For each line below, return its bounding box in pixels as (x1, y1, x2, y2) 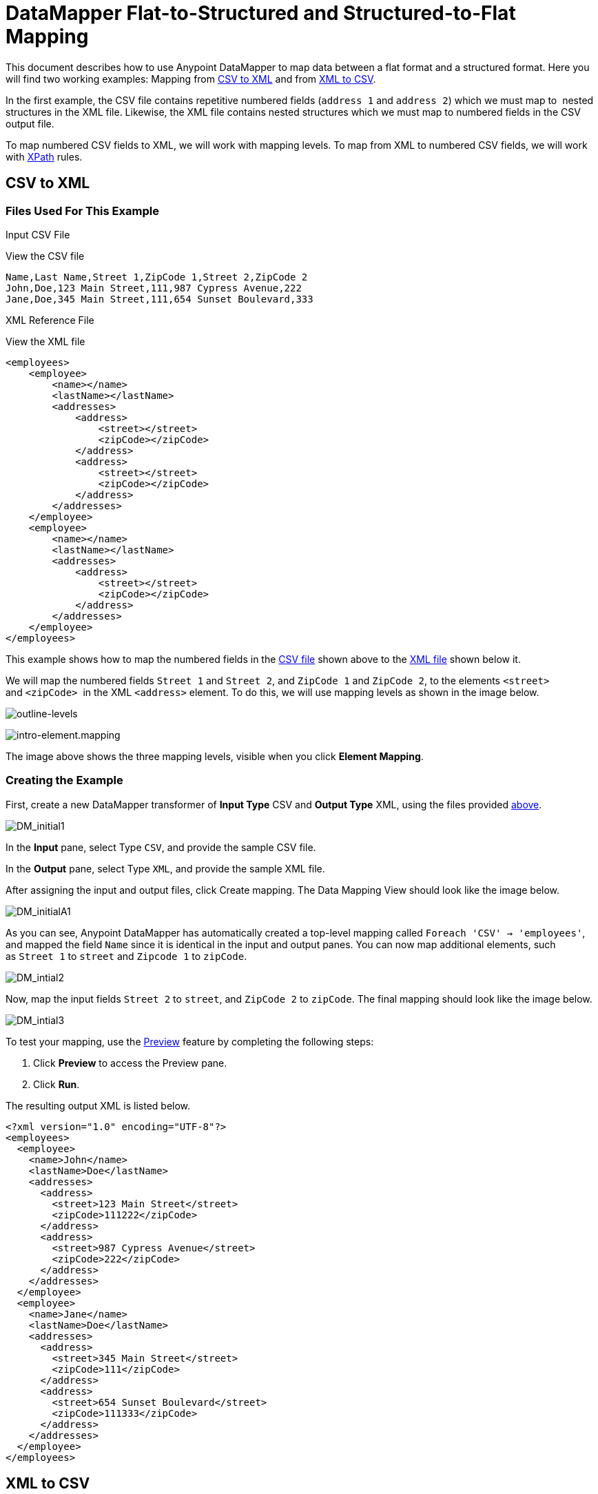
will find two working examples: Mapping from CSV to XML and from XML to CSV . (6, 72, 376, 85)
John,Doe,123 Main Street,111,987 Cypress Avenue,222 (6, 282, 302, 294)
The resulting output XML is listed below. (6, 1099, 191, 1112)
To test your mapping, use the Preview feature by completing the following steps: (6, 1035, 374, 1047)
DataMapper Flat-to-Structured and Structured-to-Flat (6, 1, 516, 25)
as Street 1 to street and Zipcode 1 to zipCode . (6, 950, 247, 962)
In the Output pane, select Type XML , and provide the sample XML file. (6, 862, 325, 874)
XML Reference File (6, 314, 94, 326)
